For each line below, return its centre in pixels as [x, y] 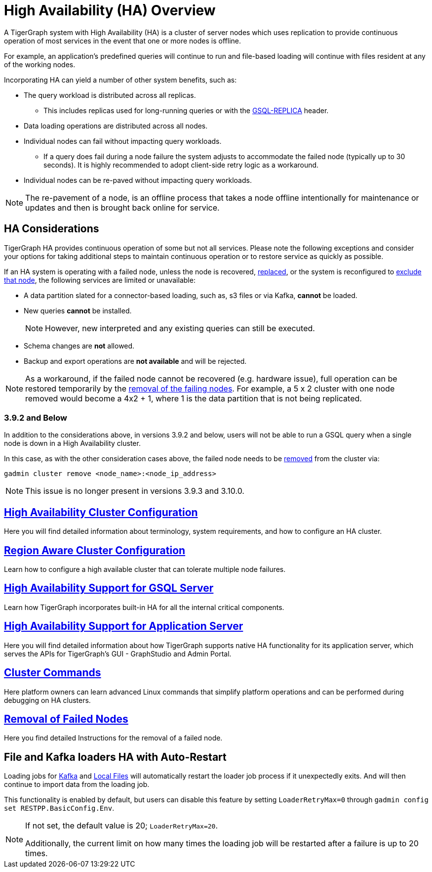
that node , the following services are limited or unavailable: [100, 280]
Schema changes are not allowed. [79, 346]
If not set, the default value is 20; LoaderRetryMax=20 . [122, 826]
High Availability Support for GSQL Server [109, 588]
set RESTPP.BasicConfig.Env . [59, 808]
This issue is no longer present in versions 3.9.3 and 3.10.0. [135, 491]
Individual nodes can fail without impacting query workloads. [123, 141]
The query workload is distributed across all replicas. [110, 95]
